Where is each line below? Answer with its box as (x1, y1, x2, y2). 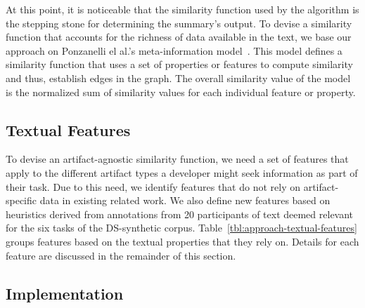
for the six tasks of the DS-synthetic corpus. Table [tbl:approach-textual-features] (6, 220, 357, 235)
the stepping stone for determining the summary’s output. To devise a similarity (6, 15, 352, 30)
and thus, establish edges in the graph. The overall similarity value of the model (6, 70, 351, 85)
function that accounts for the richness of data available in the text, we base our (6, 29, 352, 44)
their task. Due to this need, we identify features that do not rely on (6, 179, 300, 194)
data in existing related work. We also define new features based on (39, 193, 331, 208)
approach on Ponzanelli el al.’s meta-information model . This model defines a (6, 43, 342, 58)
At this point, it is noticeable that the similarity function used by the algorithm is (6, 2, 359, 16)
